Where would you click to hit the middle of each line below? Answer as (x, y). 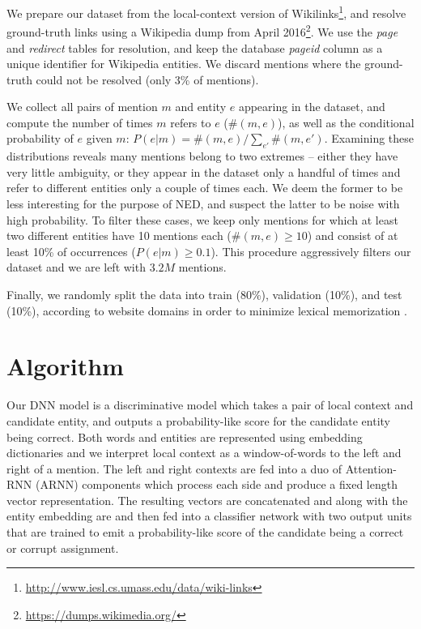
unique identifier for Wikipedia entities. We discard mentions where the (184, 64)
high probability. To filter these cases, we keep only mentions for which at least (202, 219)
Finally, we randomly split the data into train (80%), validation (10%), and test (204, 295)
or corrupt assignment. (63, 548)
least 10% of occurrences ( (71, 251)
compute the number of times (80, 122)
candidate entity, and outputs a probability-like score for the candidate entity (198, 420)
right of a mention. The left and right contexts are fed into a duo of (174, 468)
